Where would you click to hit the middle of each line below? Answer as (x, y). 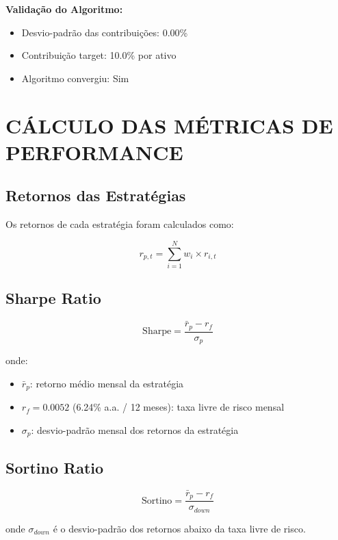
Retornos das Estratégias (96, 195)
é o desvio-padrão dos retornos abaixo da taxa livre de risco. (179, 528)
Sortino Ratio (55, 467)
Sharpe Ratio (53, 298)
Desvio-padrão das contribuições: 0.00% (105, 32)
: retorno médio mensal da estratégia (107, 383)
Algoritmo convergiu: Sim (75, 78)
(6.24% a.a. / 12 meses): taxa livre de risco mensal (178, 407)
